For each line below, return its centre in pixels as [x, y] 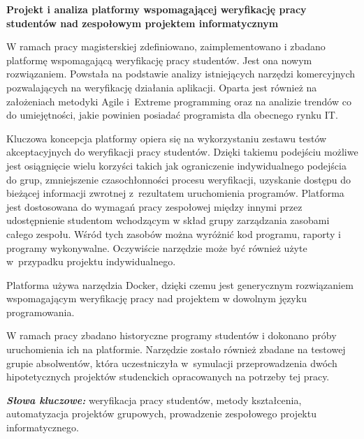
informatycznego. [43, 427]
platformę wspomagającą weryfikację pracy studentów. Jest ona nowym [159, 60]
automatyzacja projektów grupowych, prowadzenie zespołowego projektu [161, 414]
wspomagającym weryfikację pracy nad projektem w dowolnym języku [156, 298]
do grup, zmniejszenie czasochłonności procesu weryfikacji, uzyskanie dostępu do [179, 179]
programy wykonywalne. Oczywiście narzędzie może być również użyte [157, 247]
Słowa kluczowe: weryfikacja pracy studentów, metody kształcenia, [154, 400]
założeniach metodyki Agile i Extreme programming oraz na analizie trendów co [179, 101]
